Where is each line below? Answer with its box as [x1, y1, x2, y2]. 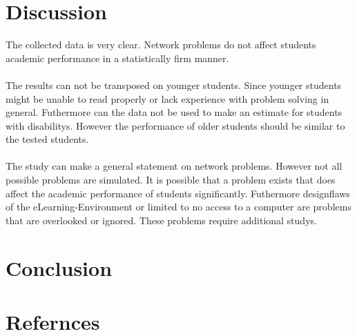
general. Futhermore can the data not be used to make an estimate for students [6, 105, 342, 119]
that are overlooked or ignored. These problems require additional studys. [6, 213, 317, 227]
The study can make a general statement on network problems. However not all [6, 159, 342, 173]
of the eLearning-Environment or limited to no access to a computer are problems [6, 199, 351, 214]
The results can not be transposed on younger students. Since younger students [6, 77, 342, 92]
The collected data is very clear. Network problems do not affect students [6, 37, 316, 52]
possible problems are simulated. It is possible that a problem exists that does [6, 172, 336, 187]
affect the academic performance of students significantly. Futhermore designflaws [6, 186, 350, 200]
